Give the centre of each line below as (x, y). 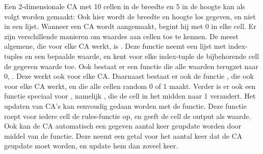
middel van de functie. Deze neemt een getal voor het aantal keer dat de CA (123, 135)
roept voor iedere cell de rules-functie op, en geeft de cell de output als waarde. (128, 116)
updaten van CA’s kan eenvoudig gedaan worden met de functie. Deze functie (125, 105)
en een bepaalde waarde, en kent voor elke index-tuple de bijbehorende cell (142, 56)
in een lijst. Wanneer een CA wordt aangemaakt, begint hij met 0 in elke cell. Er (130, 26)
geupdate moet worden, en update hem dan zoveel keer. (91, 146)
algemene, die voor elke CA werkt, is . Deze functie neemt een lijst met (115, 46)
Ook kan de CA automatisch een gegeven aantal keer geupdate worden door (123, 126)
